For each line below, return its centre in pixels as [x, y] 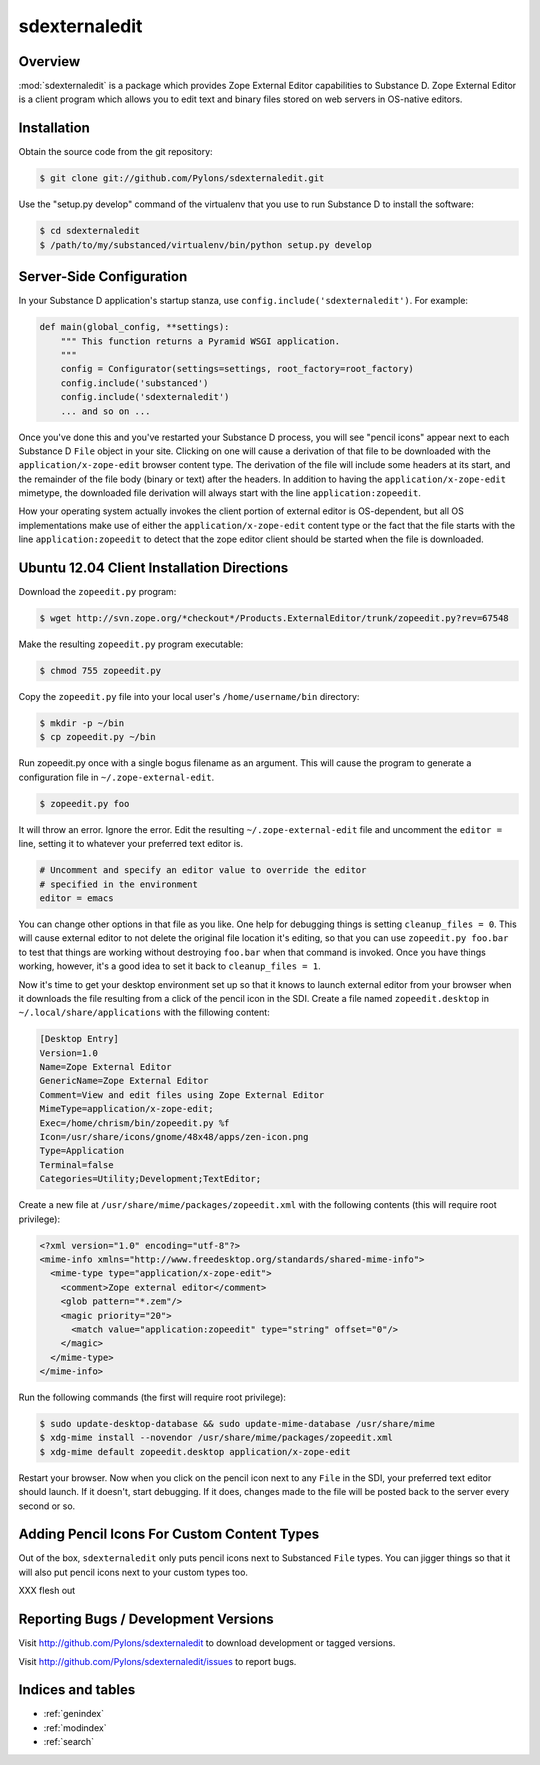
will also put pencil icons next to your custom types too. [133, 1572]
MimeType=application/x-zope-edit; [126, 1109]
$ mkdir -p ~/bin [82, 723]
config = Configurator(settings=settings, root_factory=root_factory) [237, 369]
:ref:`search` [69, 1742]
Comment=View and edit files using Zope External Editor [182, 1094]
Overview [49, 61]
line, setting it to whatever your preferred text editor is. [131, 844]
